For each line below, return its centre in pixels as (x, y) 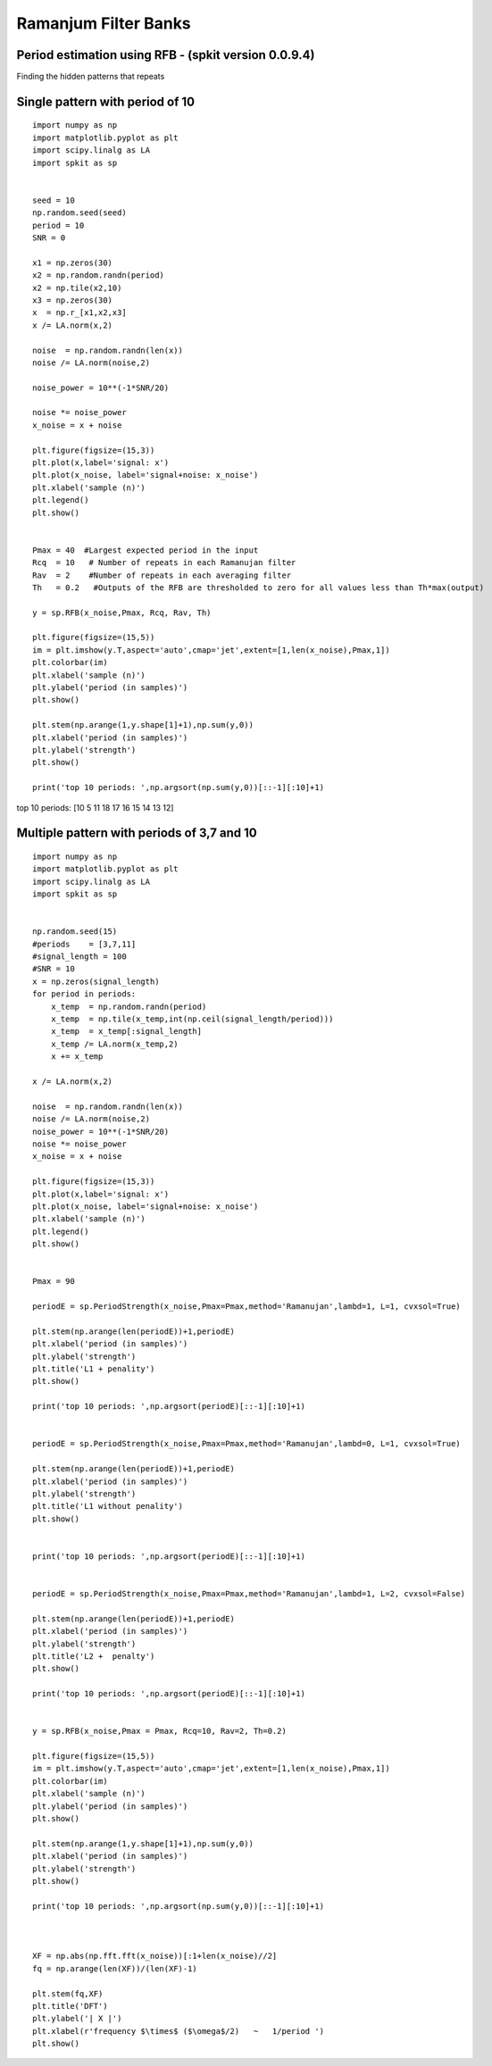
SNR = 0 (49, 237)
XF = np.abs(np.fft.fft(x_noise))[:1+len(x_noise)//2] (155, 1956)
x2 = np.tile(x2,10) (77, 287)
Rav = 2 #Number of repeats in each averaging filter (162, 575)
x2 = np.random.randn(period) (99, 275)
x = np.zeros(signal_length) (96, 981)
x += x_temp (77, 1057)
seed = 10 (54, 200)
